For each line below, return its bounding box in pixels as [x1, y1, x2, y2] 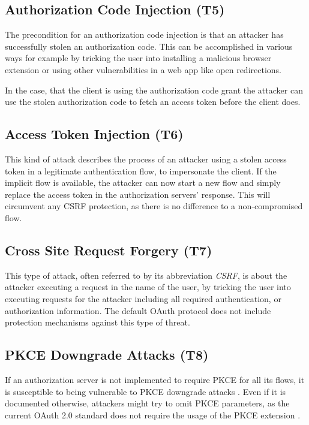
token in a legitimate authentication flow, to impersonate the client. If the [5, 164, 277, 177]
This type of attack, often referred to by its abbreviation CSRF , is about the [5, 269, 287, 281]
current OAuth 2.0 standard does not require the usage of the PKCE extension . [5, 408, 301, 421]
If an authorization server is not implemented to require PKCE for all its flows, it [5, 373, 305, 385]
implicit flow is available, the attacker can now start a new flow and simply [5, 176, 281, 189]
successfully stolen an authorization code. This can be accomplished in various [5, 40, 293, 52]
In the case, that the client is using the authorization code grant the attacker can [5, 83, 303, 96]
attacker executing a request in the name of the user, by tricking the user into [5, 281, 291, 293]
